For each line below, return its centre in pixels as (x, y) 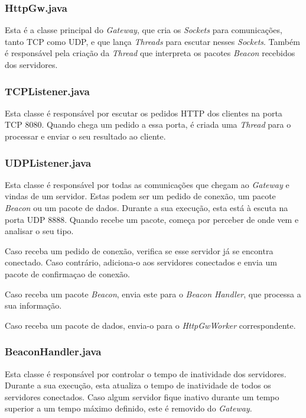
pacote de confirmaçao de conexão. (67, 273)
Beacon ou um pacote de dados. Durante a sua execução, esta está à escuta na (147, 208)
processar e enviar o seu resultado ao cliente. (85, 136)
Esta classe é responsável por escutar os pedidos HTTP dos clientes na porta (144, 113)
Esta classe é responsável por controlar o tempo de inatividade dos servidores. (146, 373)
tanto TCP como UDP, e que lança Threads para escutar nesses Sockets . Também (152, 41)
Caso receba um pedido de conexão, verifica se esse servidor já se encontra (139, 250)
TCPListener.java (47, 91)
